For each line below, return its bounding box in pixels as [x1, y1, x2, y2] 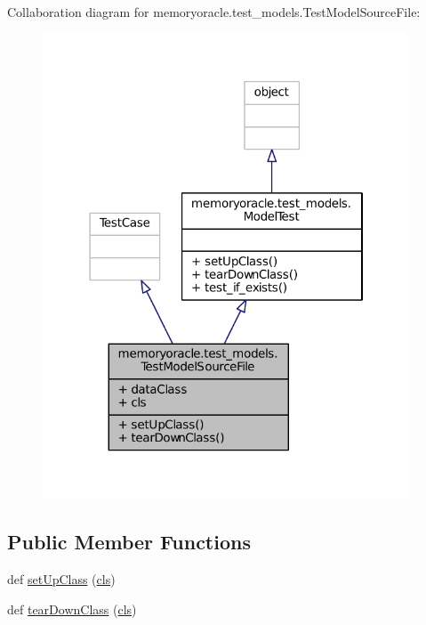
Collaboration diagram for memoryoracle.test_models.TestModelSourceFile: [7, 3, 421, 20]
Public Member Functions [7, 528, 251, 556]
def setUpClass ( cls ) [7, 570, 116, 588]
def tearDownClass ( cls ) [7, 599, 137, 618]
